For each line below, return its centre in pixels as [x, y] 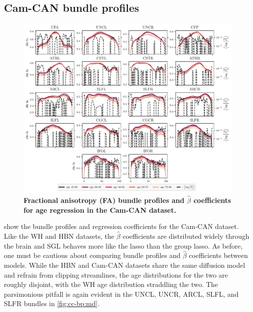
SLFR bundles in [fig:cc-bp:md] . [52, 303]
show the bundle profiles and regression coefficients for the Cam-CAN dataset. [121, 226]
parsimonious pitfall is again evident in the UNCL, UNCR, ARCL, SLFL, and [121, 294]
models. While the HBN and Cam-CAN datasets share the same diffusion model [125, 265]
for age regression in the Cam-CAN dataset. [100, 210]
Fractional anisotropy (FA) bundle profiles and [104, 200]
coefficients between [218, 255]
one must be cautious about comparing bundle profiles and [92, 255]
